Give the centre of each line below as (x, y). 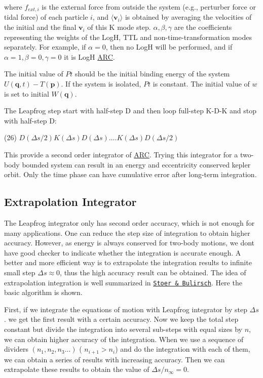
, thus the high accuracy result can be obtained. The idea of (153, 272)
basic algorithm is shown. (43, 292)
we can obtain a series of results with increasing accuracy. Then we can (115, 359)
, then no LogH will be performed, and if (169, 47)
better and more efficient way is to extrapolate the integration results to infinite (128, 262)
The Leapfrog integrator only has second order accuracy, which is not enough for (129, 222)
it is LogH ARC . (89, 56)
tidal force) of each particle (46, 17)
